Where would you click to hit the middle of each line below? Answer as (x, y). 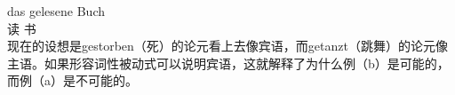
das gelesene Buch (56, 11)
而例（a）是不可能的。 (72, 80)
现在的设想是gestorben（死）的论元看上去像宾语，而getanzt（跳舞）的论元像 (227, 46)
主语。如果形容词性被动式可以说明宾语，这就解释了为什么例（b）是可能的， (228, 63)
